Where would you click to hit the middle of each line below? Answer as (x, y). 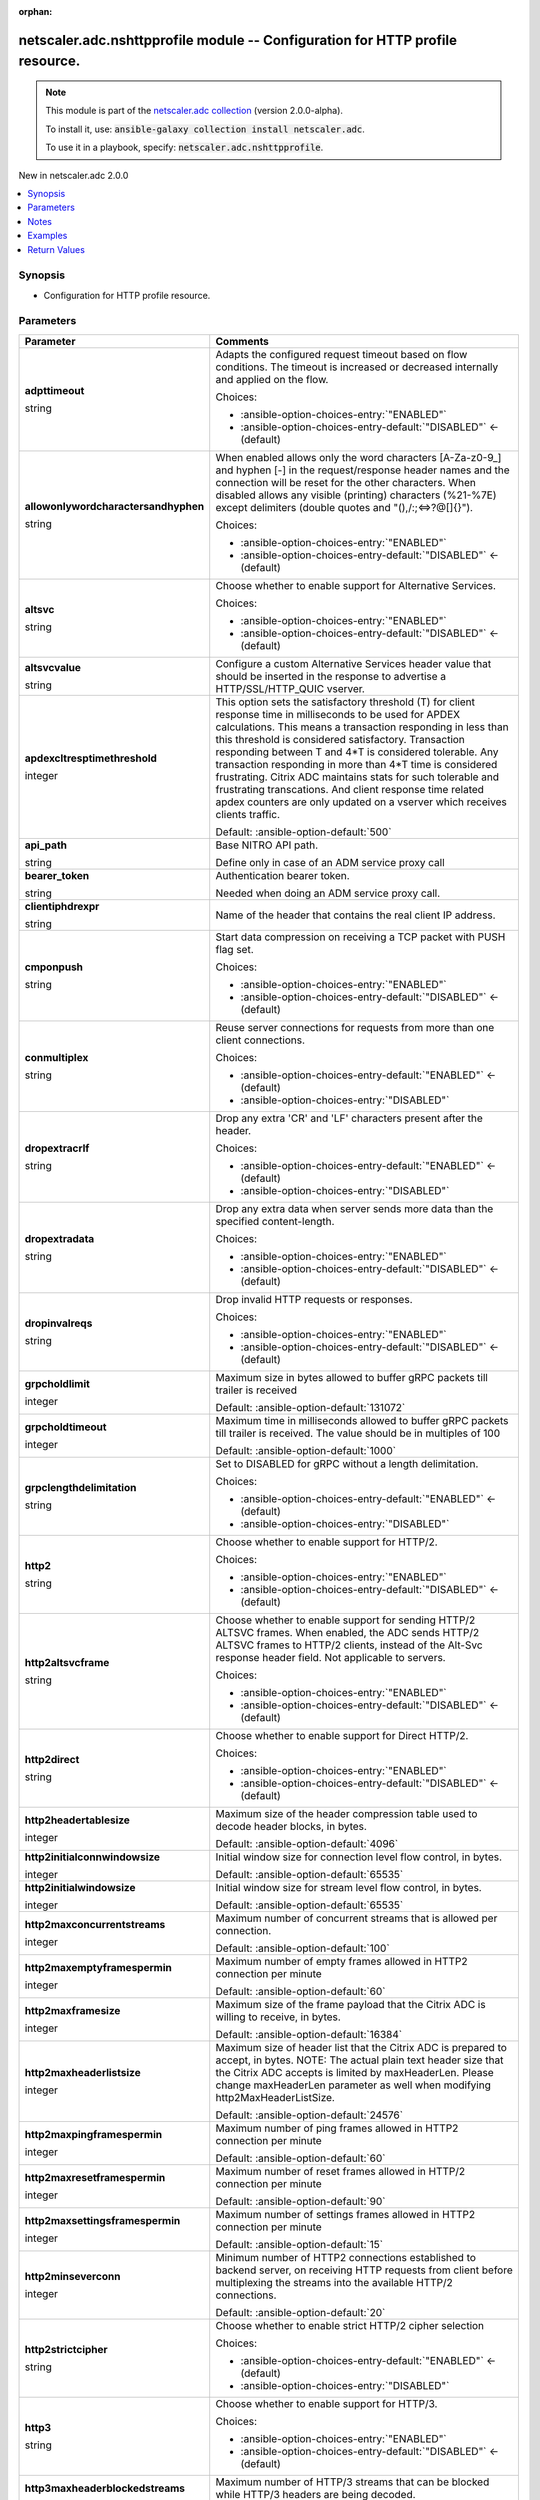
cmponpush (54, 967)
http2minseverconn (72, 2276)
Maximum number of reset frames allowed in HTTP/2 (340, 2171)
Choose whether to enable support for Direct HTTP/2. (342, 1735)
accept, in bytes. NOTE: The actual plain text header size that (359, 2060)
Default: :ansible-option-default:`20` (300, 2312)
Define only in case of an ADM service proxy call (330, 862)
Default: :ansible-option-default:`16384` (309, 2034)
